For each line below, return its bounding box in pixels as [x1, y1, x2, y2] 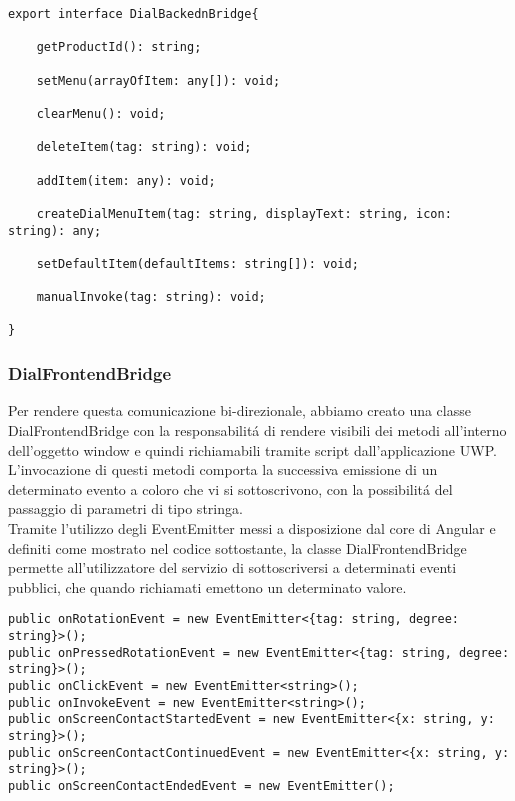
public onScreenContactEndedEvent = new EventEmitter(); [8, 778, 395, 793]
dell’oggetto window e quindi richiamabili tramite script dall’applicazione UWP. [8, 439, 497, 460]
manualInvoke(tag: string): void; [36, 290, 266, 305]
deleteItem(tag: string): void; [36, 140, 252, 155]
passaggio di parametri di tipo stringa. [8, 498, 243, 519]
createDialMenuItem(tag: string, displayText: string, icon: [36, 206, 452, 221]
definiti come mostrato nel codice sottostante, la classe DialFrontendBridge [8, 537, 467, 558]
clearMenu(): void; [36, 106, 166, 121]
